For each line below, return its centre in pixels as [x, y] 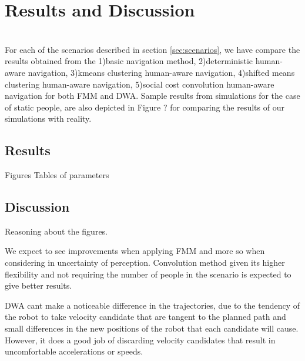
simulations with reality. [48, 118]
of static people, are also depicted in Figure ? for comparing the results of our [145, 107]
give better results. [38, 285]
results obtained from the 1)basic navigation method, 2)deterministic [129, 61]
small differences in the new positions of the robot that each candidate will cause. [152, 328]
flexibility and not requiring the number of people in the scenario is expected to [148, 274]
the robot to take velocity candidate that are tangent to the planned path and [145, 317]
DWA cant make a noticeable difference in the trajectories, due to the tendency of [152, 305]
